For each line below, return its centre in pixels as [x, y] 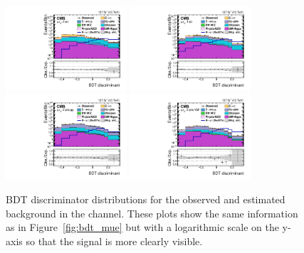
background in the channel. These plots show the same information [152, 213]
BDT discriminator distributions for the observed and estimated [146, 199]
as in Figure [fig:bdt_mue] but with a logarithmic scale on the [142, 227]
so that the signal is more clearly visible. [114, 241]
